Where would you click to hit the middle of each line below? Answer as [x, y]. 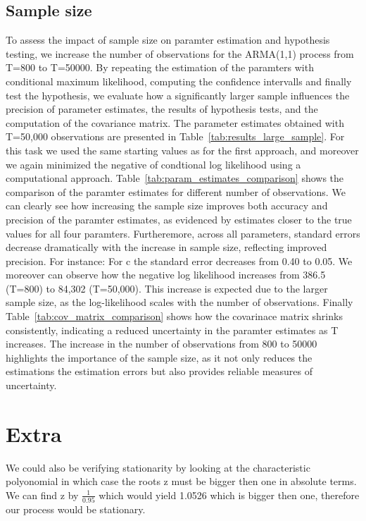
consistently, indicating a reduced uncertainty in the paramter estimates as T [172, 330]
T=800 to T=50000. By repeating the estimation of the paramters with [160, 67]
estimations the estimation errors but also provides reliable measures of [159, 371]
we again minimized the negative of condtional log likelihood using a [153, 164]
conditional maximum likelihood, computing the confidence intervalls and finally [179, 81]
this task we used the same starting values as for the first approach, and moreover [182, 150]
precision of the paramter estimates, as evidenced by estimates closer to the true [179, 219]
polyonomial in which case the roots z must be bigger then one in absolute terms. [181, 481]
